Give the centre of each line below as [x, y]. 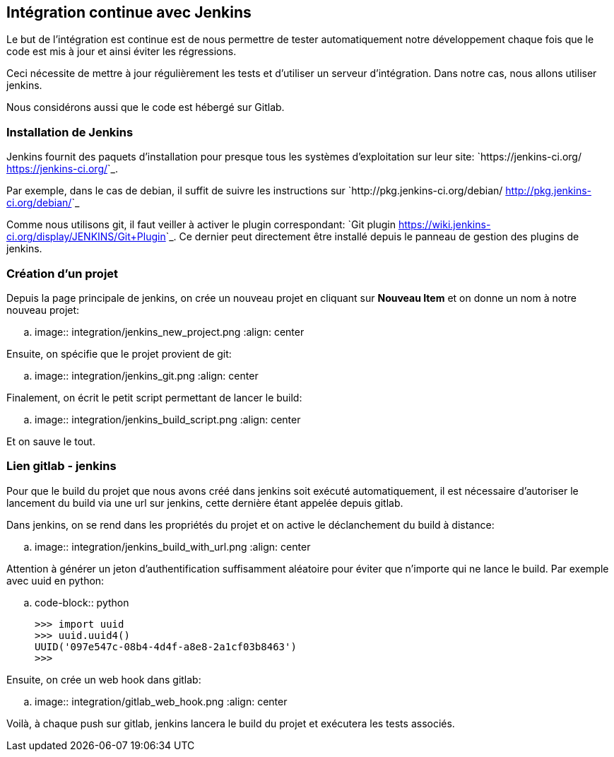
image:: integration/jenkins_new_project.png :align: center [170, 331]
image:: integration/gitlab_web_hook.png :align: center [161, 701]
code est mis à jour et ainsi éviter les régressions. [122, 52]
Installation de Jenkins [70, 132]
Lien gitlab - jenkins [61, 466]
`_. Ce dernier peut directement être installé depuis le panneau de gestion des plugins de [372, 237]
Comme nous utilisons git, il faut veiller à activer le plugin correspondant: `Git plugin [201, 225]
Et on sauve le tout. [51, 441]
